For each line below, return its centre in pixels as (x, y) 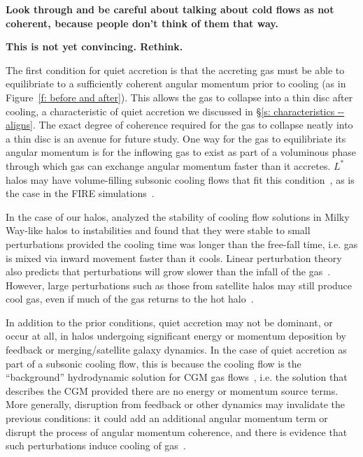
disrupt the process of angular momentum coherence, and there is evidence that (177, 431)
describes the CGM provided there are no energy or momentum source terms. (172, 390)
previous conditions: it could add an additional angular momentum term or (167, 418)
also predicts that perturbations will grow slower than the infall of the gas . (168, 271)
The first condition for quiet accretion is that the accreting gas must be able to (175, 70)
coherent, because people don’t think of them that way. (142, 23)
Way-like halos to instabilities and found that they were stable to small (158, 230)
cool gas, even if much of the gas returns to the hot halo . (130, 299)
